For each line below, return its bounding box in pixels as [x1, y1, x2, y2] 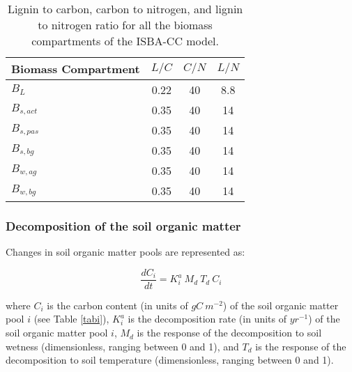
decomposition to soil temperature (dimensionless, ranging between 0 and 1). [6, 352, 334, 367]
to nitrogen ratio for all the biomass [38, 17, 213, 33]
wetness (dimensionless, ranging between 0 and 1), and [6, 339, 239, 353]
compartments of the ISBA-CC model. [31, 33, 219, 49]
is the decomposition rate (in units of [128, 311, 287, 326]
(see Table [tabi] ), [33, 311, 109, 326]
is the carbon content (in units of [47, 297, 188, 312]
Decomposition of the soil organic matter [6, 217, 241, 234]
